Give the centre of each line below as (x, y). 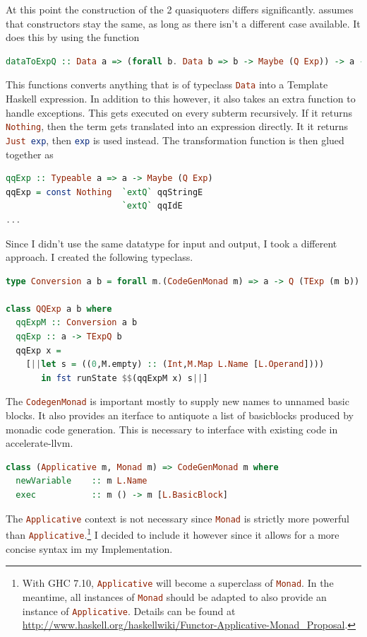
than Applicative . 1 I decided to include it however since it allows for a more (173, 533)
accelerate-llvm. (40, 443)
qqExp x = (38, 350)
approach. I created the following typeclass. (100, 257)
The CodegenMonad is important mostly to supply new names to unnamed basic (178, 401)
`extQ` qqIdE (152, 206)
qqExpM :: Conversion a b (77, 323)
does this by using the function (73, 37)
